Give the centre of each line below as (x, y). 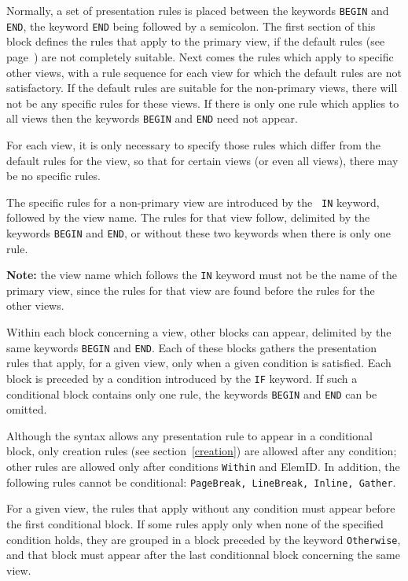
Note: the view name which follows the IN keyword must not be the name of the (202, 275)
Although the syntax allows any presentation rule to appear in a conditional (189, 435)
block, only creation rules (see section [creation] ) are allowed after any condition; (202, 451)
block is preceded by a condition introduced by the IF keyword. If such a (182, 378)
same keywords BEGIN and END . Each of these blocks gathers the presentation (192, 347)
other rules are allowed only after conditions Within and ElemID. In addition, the (203, 466)
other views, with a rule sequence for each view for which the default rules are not (204, 72)
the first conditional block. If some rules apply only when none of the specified (195, 523)
